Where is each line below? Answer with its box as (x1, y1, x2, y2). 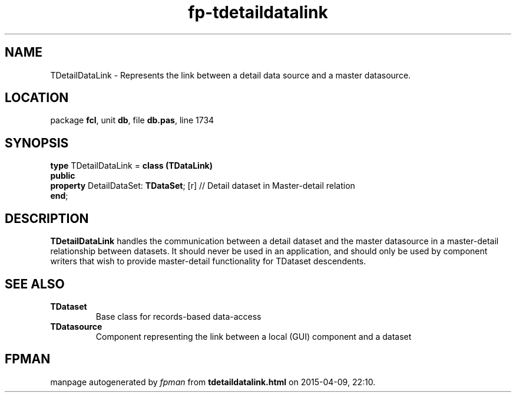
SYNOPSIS (5, 135, 69, 150)
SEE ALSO (5, 276, 65, 291)
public (50, 170, 75, 181)
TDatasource (50, 321, 102, 332)
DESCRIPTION (5, 211, 89, 226)
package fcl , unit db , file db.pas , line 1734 (50, 115, 214, 126)
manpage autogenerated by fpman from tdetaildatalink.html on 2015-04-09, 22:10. (50, 376, 376, 387)
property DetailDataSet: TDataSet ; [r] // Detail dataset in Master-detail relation (50, 181, 355, 191)
